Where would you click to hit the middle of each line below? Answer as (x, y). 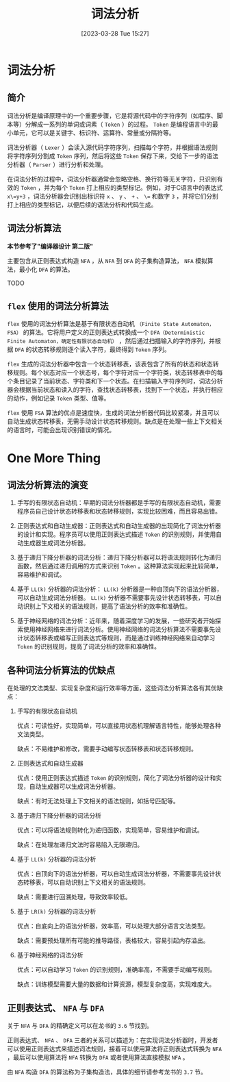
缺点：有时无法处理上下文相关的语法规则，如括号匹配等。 (98, 801)
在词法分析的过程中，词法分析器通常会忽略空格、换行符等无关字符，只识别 (112, 179)
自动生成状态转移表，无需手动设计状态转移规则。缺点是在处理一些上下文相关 (115, 421)
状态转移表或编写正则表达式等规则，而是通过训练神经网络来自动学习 (119, 638)
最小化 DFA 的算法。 (46, 269)
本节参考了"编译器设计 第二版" (50, 246)
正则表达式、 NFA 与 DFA (56, 1008)
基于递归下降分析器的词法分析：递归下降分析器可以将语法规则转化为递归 (119, 557)
